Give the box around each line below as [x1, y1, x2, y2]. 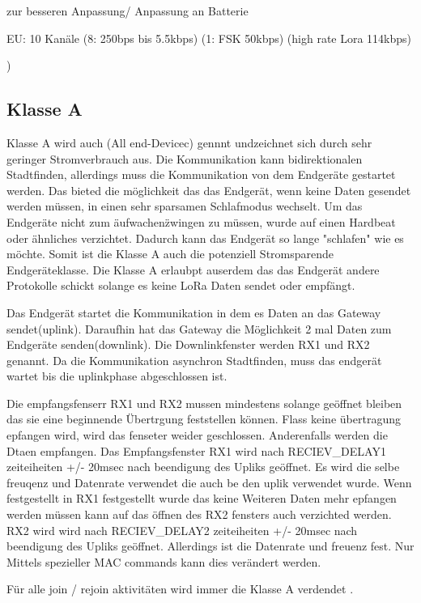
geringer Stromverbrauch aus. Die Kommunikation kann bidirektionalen [6, 150, 363, 167]
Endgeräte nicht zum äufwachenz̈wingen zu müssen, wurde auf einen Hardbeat [6, 213, 396, 230]
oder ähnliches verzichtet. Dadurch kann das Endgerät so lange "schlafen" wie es [6, 229, 404, 246]
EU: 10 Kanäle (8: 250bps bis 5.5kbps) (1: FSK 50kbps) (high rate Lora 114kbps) [6, 29, 412, 46]
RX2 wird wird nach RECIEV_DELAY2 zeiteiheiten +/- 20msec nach [6, 521, 358, 538]
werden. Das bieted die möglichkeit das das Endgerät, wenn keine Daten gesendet [6, 181, 411, 198]
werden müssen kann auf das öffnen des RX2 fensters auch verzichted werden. [6, 506, 392, 523]
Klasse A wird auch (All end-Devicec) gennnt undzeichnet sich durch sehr [6, 134, 372, 151]
